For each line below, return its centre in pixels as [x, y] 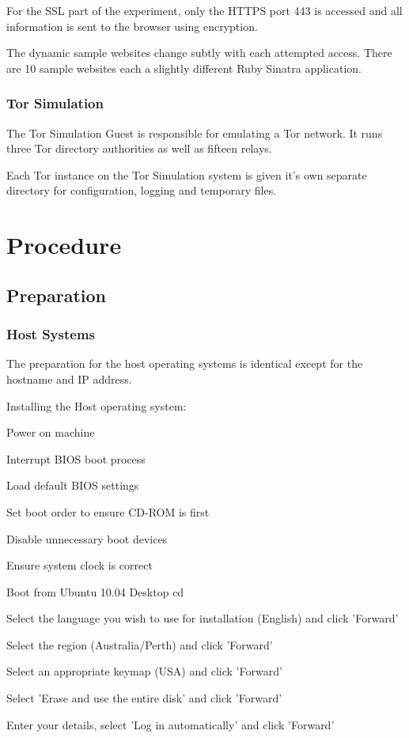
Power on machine [51, 432]
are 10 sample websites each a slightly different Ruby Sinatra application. [184, 68]
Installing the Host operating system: [97, 405]
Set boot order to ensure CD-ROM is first [108, 511]
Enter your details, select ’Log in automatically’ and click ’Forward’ [170, 724]
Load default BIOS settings [73, 485]
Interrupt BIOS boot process [76, 458]
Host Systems [51, 334]
